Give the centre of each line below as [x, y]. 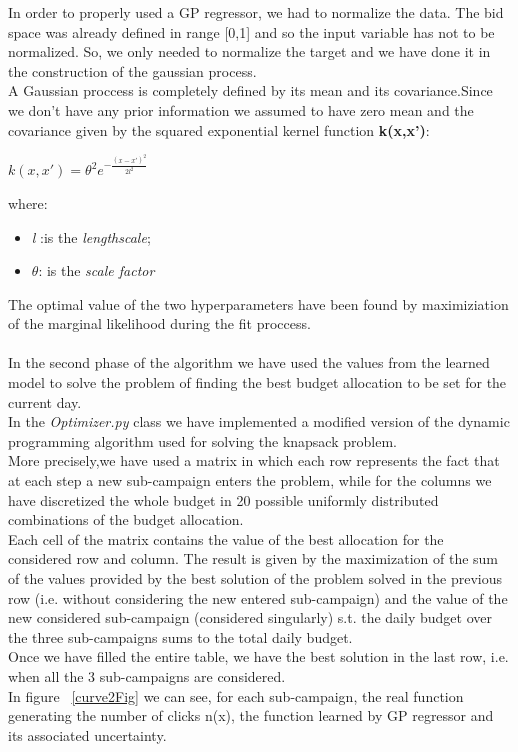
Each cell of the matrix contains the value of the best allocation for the [226, 538]
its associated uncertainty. [87, 734]
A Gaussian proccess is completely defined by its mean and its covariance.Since [250, 90]
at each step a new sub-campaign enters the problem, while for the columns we [250, 480]
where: [28, 202]
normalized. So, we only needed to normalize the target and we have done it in [249, 51]
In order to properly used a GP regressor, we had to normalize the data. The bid [256, 12]
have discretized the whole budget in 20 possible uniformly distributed [223, 499]
